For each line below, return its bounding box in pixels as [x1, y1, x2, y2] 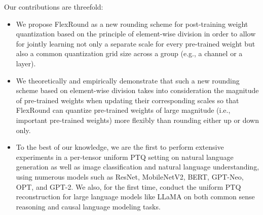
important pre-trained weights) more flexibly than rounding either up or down [16, 114, 259, 125]
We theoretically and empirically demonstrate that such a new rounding [16, 75, 240, 85]
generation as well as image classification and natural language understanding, [16, 161, 259, 172]
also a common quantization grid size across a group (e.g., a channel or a [16, 48, 243, 59]
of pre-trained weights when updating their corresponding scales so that [16, 95, 239, 105]
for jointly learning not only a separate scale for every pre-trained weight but [16, 38, 255, 49]
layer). [16, 58, 36, 68]
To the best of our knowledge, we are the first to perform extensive [16, 142, 224, 152]
